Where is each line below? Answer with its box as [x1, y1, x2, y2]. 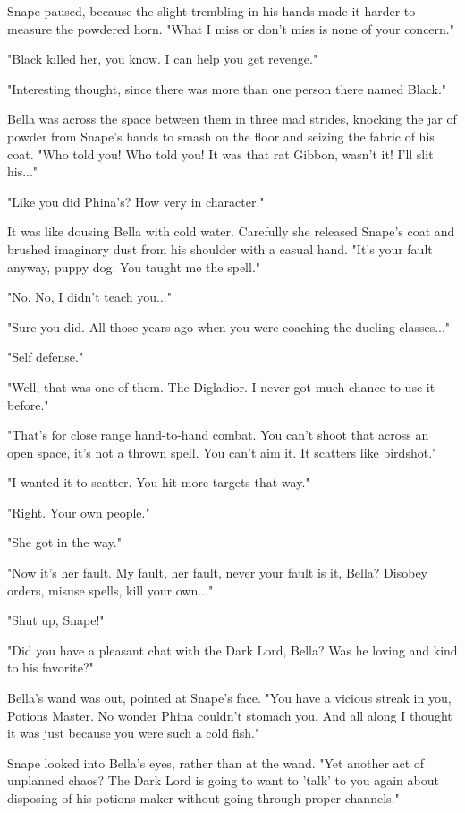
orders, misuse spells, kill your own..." [7, 580, 214, 599]
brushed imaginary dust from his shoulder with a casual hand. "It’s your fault [7, 239, 433, 258]
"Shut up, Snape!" [7, 611, 105, 629]
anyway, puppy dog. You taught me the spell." [7, 257, 261, 276]
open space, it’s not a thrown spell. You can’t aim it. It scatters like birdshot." [7, 442, 437, 461]
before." [7, 395, 49, 414]
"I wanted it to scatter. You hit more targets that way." [7, 473, 310, 492]
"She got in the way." [7, 533, 122, 552]
